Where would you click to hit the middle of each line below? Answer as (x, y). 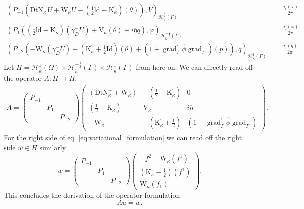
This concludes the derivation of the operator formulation (92, 195)
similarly (53, 147)
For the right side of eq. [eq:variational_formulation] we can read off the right (123, 138)
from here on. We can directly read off (195, 67)
